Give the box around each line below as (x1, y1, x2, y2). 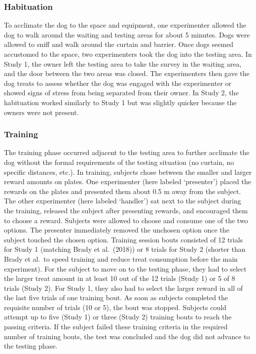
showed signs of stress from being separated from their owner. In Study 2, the (4, 87, 239, 98)
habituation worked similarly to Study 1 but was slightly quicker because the (4, 97, 237, 107)
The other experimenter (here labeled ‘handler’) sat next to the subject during (4, 196, 241, 206)
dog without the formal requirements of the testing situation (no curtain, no (4, 157, 234, 167)
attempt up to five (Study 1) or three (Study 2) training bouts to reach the (4, 312, 232, 322)
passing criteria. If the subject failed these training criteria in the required (4, 321, 228, 332)
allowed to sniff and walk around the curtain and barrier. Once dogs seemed (4, 39, 234, 49)
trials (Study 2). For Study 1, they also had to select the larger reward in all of (4, 282, 243, 293)
